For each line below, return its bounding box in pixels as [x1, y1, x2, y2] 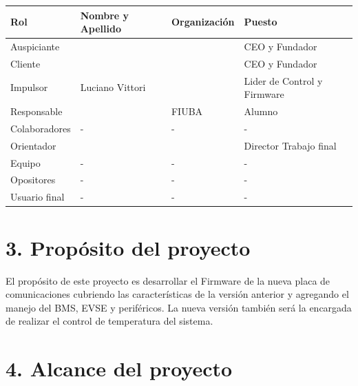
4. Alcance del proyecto [6, 354, 233, 383]
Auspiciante [10, 39, 60, 53]
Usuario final [10, 190, 65, 204]
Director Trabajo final [244, 138, 337, 152]
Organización [171, 14, 235, 29]
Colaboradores [10, 121, 71, 135]
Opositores [10, 172, 56, 187]
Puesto [244, 14, 277, 29]
